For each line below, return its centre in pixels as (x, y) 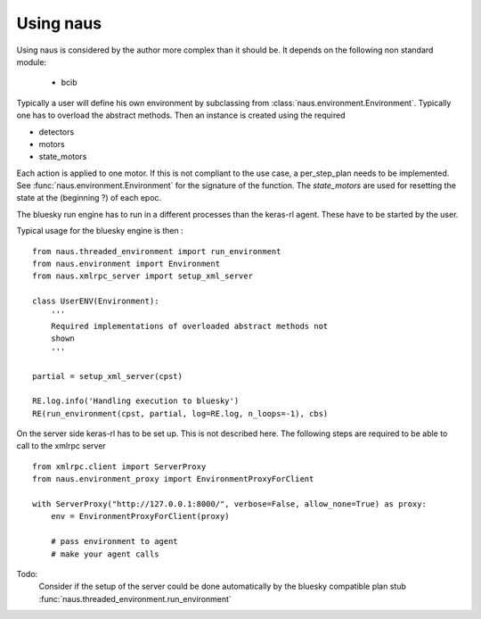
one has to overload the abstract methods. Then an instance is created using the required (181, 115)
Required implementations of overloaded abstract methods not (189, 326)
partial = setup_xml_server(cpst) (107, 376)
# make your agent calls (105, 554)
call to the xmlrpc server (61, 446)
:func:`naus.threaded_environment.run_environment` (135, 598)
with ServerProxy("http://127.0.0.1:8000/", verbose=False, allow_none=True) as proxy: (230, 504)
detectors (57, 132)
